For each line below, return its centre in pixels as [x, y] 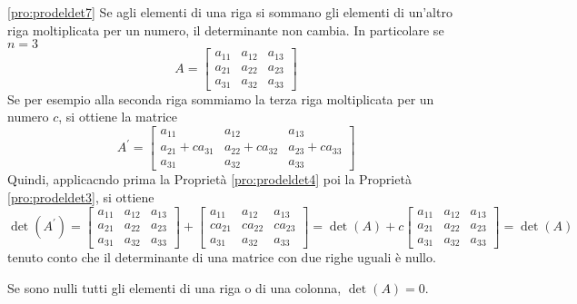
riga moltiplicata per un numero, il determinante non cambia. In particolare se [226, 29]
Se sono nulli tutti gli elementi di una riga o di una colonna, [174, 287]
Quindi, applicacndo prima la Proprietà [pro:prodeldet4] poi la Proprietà [209, 179]
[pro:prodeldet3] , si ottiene [81, 196]
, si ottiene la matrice [118, 117]
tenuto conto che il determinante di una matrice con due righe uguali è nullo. [222, 256]
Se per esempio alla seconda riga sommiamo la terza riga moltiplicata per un [221, 98]
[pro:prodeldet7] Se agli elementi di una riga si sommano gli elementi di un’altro [230, 12]
